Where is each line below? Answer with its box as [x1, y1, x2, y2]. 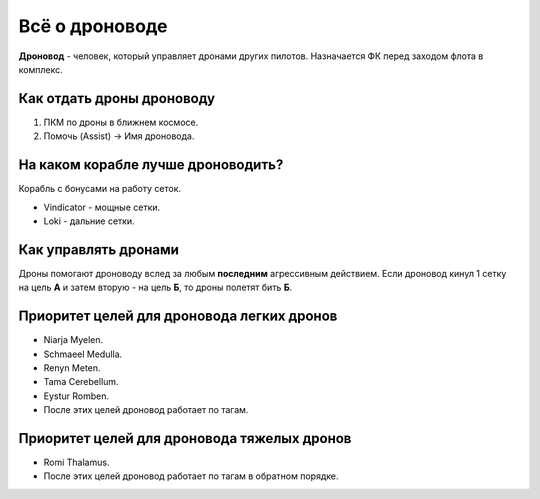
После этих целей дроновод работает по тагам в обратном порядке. [43, 470, 339, 482]
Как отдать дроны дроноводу [18, 90, 215, 107]
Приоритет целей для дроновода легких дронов [18, 308, 338, 325]
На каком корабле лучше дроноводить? [18, 156, 284, 174]
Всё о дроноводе [18, 15, 168, 37]
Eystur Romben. [43, 390, 110, 402]
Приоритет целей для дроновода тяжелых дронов [18, 430, 352, 447]
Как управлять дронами [18, 241, 180, 258]
